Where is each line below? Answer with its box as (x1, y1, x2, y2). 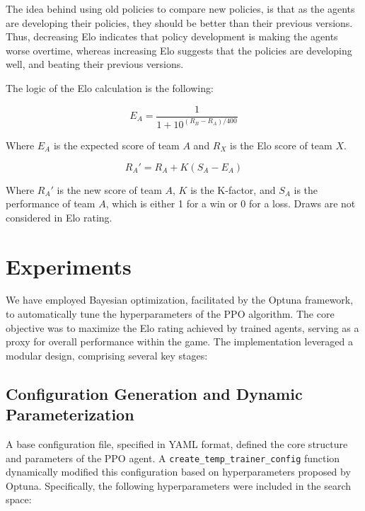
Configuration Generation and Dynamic (6, 382, 303, 404)
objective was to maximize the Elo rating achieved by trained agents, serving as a (6, 320, 359, 335)
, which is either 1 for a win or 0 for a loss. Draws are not (105, 196, 356, 211)
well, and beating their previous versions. (6, 57, 184, 71)
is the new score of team (57, 182, 162, 197)
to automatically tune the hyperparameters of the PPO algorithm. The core (6, 306, 335, 321)
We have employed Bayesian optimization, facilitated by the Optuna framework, (6, 292, 354, 307)
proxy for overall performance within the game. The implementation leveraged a (6, 334, 354, 349)
